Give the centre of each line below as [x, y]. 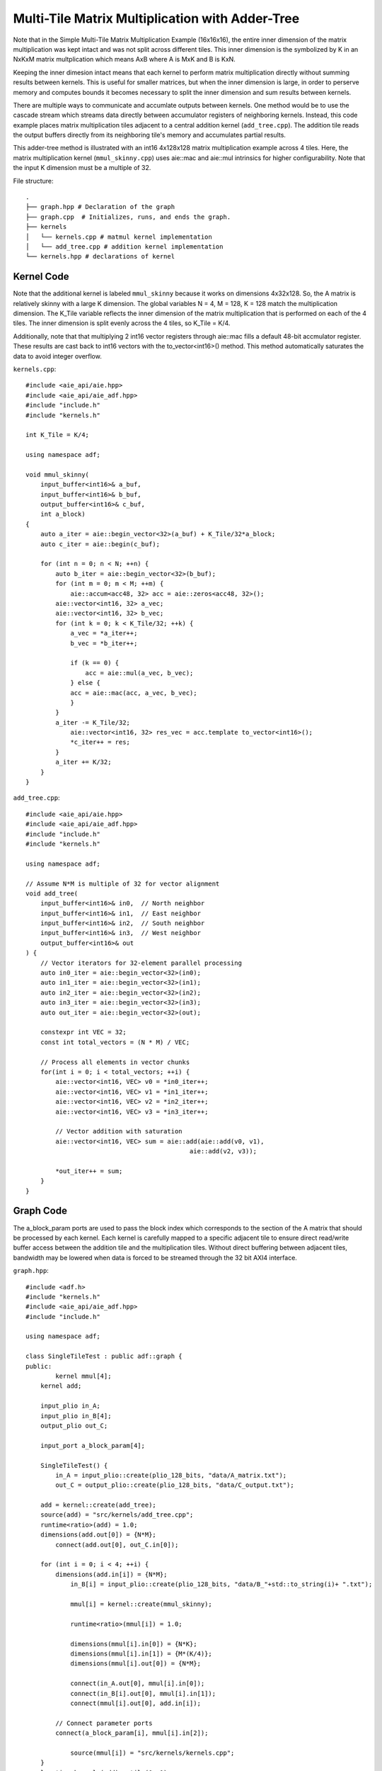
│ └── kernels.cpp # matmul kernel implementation [119, 237]
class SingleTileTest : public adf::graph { [104, 1356]
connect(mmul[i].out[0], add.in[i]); [136, 1703]
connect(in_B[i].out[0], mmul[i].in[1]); [143, 1693]
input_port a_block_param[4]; [92, 1445]
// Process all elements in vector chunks [115, 1062]
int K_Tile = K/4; [58, 435]
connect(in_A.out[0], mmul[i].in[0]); [138, 1684]
